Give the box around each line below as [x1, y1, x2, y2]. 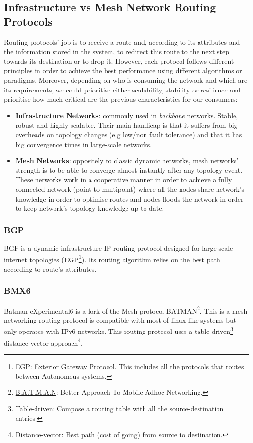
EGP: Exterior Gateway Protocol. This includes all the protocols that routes [15, 361, 244, 371]
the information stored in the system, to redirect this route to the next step [4, 46, 229, 56]
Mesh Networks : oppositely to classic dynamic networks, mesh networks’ [15, 155, 239, 166]
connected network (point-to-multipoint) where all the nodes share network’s [15, 184, 244, 194]
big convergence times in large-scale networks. [15, 139, 152, 149]
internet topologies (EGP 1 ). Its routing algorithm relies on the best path [4, 253, 220, 264]
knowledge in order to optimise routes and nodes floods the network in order [15, 193, 244, 203]
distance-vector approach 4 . [4, 336, 83, 348]
